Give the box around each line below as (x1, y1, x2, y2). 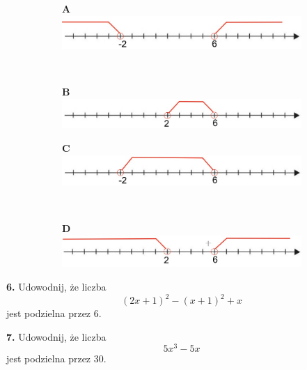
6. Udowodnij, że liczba (6, 279, 107, 293)
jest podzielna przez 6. (6, 306, 102, 321)
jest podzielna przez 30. (6, 351, 107, 366)
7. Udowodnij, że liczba (6, 329, 107, 344)
